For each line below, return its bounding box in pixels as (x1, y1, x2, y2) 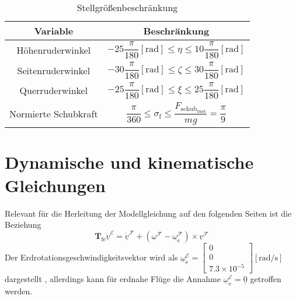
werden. (5, 285, 33, 297)
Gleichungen (5, 173, 106, 197)
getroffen (250, 273, 281, 285)
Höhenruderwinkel (16, 43, 91, 57)
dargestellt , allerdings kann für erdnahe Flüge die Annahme (5, 273, 221, 285)
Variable (34, 24, 74, 37)
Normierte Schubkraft (9, 107, 98, 121)
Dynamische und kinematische (5, 150, 254, 174)
